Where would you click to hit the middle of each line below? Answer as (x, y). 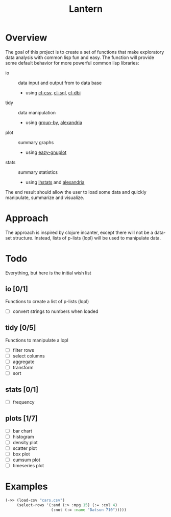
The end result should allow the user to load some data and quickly (76, 192)
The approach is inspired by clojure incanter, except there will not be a (79, 232)
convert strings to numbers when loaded (55, 311)
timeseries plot (28, 465)
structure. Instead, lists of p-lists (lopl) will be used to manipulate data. (87, 238)
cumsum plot (27, 460)
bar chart (22, 431)
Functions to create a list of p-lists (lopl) (47, 301)
